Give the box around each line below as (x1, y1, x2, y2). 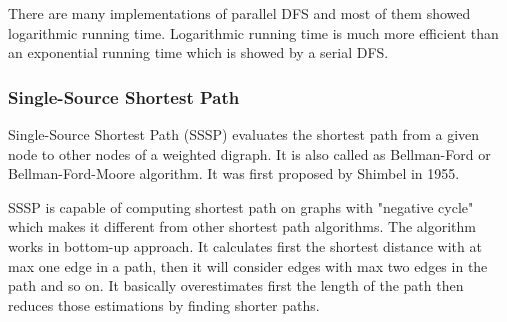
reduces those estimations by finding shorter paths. (8, 294, 320, 315)
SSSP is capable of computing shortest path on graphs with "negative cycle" (8, 196, 474, 217)
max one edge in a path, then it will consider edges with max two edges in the (8, 255, 488, 276)
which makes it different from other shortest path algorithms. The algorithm (8, 216, 476, 237)
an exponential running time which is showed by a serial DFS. (8, 42, 389, 63)
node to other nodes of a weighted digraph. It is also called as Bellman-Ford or (8, 143, 491, 164)
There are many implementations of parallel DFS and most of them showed (8, 3, 471, 23)
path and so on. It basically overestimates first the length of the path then (8, 275, 464, 296)
